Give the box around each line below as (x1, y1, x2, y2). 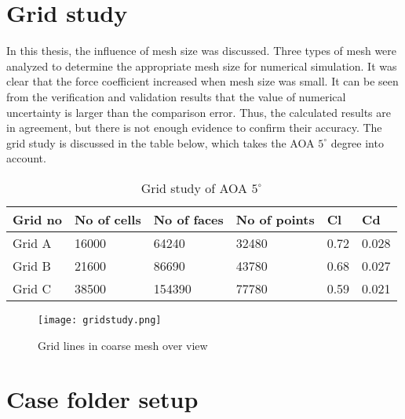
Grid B (13, 256, 51, 275)
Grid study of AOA (140, 178, 248, 197)
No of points (235, 209, 315, 228)
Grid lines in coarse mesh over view (38, 337, 208, 353)
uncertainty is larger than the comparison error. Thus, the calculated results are (6, 104, 391, 120)
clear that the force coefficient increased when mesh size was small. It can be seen (6, 73, 399, 89)
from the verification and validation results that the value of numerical (6, 88, 346, 104)
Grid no (13, 209, 62, 228)
